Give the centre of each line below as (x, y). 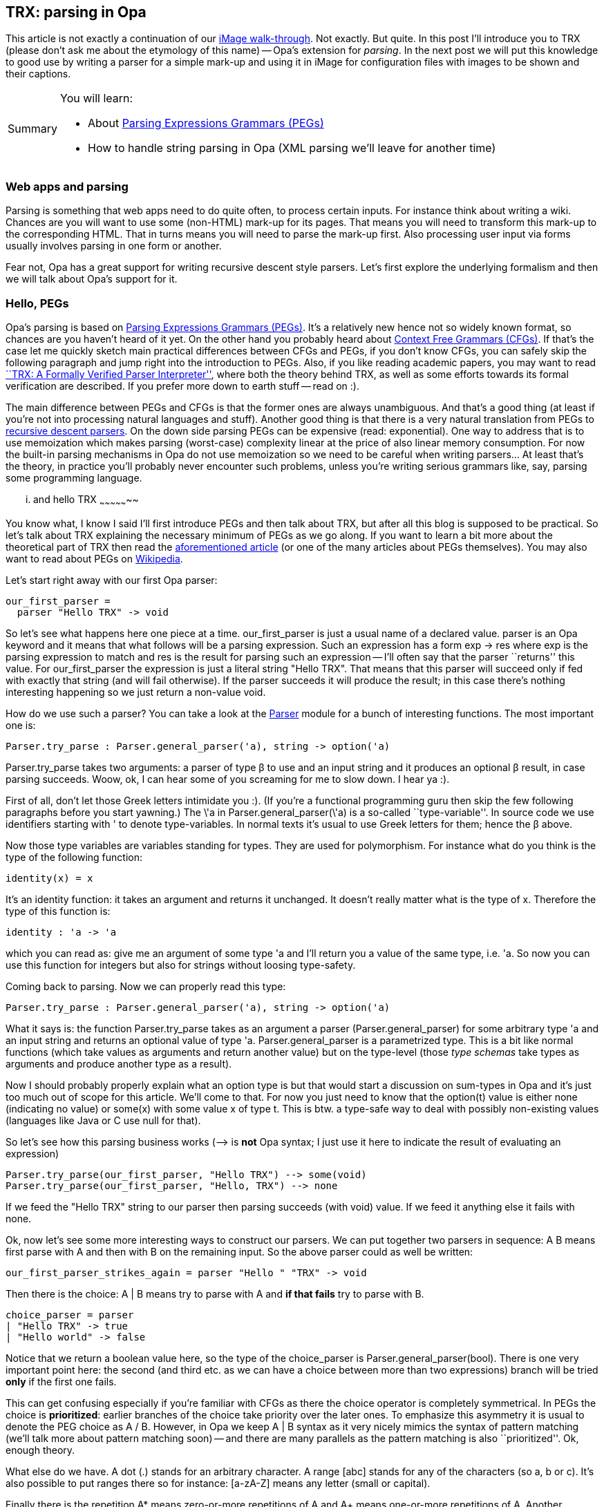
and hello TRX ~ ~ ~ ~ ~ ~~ (86, 500)
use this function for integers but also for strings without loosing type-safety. (181, 965)
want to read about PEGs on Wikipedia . (94, 558)
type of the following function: (74, 857)
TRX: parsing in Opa (76, 12)
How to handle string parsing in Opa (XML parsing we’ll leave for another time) (292, 148)
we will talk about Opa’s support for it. (92, 279)
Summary (33, 129)
